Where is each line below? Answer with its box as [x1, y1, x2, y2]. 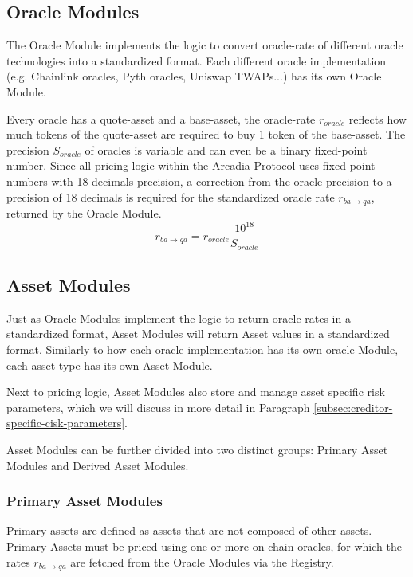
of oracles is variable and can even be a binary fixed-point [85, 141, 368, 158]
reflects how [348, 110, 407, 127]
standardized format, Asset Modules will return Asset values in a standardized [6, 325, 390, 342]
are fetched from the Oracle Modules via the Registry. [70, 553, 334, 570]
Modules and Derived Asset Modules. [6, 457, 189, 473]
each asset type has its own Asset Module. [6, 356, 213, 373]
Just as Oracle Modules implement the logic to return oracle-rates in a [6, 309, 351, 326]
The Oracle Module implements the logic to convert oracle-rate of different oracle [6, 37, 403, 53]
